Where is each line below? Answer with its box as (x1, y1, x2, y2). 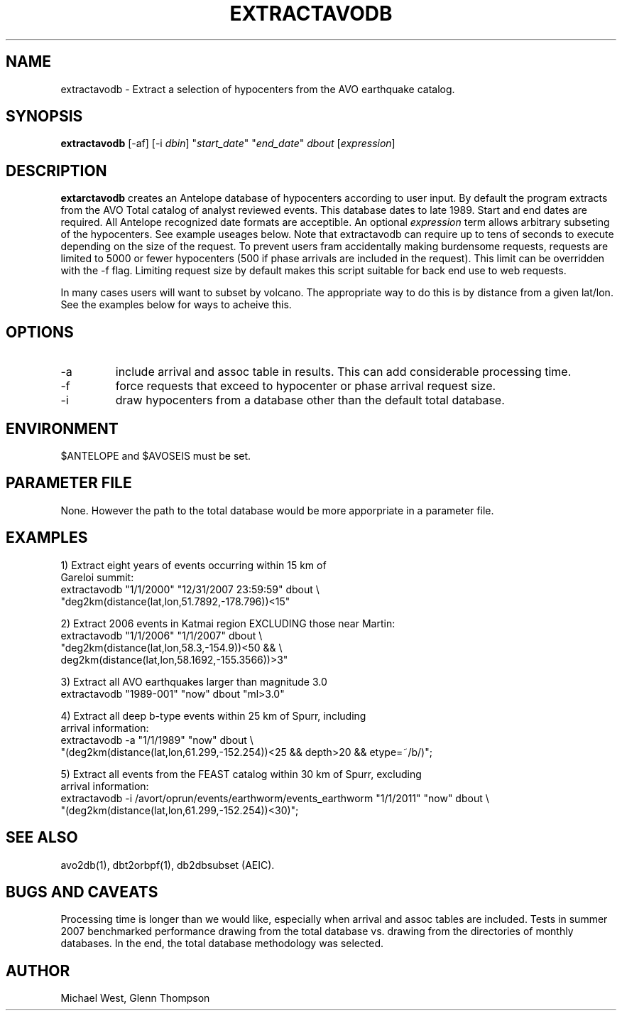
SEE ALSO (6, 828, 78, 847)
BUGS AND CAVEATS (6, 882, 158, 901)
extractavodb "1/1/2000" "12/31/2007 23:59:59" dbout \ (60, 583, 320, 595)
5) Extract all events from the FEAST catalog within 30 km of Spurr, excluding (60, 767, 422, 780)
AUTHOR (6, 961, 70, 980)
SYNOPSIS (6, 107, 83, 126)
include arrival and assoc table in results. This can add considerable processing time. (115, 364, 572, 379)
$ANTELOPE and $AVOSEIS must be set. (60, 449, 251, 462)
